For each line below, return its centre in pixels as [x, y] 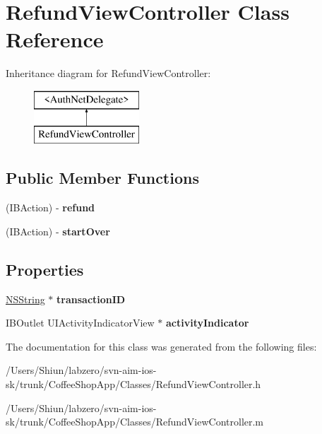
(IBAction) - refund [50, 207]
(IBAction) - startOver [58, 231]
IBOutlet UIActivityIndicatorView [80, 323]
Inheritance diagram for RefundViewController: [108, 73]
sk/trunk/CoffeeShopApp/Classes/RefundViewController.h [133, 384]
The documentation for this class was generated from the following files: [161, 346]
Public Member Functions [102, 178]
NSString [25, 299]
